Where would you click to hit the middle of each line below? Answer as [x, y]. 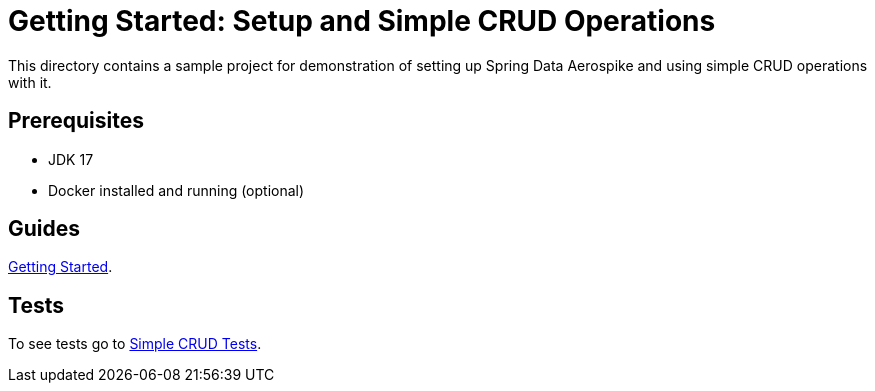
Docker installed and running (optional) [176, 190]
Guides [44, 229]
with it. [30, 82]
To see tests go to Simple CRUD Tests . [135, 344]
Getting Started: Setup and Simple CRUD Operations [362, 21]
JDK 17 [71, 159]
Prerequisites [76, 121]
